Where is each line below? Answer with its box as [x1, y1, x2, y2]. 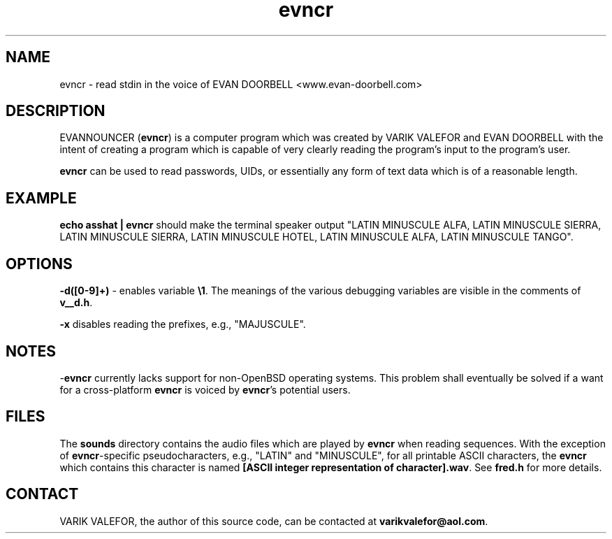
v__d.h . [59, 296, 93, 309]
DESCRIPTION [6, 102, 105, 120]
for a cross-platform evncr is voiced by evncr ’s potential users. [59, 383, 351, 396]
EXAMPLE [6, 189, 77, 207]
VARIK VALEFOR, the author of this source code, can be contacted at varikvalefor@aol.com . [59, 515, 488, 527]
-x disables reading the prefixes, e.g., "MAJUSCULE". [59, 318, 306, 331]
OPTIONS [6, 254, 73, 273]
